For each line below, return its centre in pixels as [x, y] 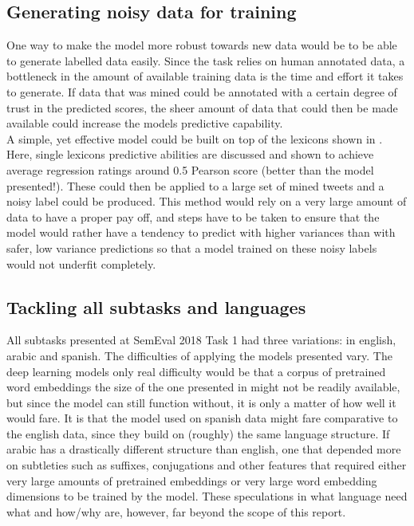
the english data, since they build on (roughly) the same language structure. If [198, 433]
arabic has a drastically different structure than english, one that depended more [204, 449]
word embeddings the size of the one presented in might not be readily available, [203, 387]
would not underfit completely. [81, 263]
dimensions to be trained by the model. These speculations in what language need [207, 496]
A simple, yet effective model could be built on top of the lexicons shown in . [195, 138]
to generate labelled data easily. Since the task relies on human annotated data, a [206, 60]
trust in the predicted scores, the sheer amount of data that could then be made [202, 107]
